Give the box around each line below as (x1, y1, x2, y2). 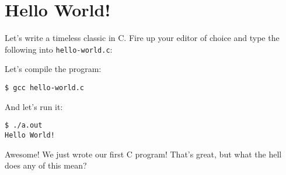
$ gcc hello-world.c (5, 83, 85, 92)
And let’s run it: (5, 100, 63, 112)
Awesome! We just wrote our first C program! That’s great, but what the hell (5, 147, 282, 160)
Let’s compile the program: (5, 63, 102, 75)
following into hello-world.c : (5, 43, 113, 55)
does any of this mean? (5, 159, 87, 171)
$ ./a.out (5, 121, 43, 130)
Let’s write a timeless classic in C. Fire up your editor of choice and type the (5, 32, 280, 44)
